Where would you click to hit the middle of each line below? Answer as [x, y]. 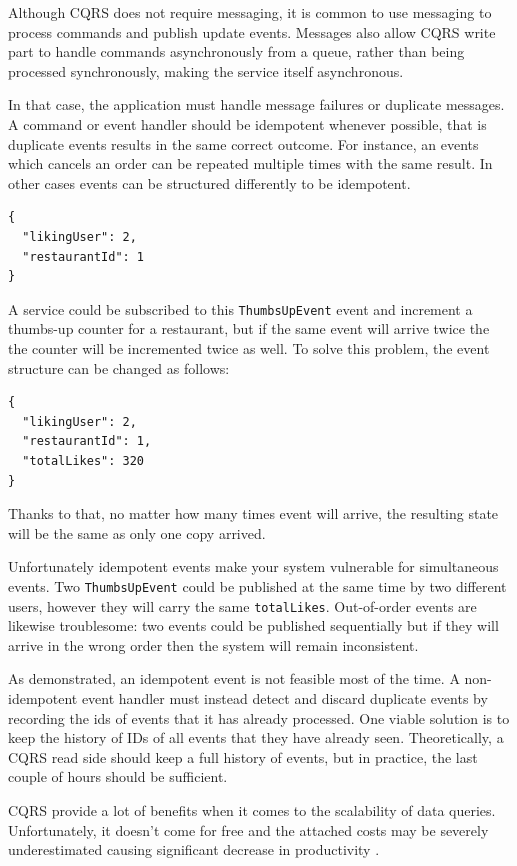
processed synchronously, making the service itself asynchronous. [206, 70]
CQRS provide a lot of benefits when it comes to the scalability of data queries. [252, 809]
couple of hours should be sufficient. [118, 776]
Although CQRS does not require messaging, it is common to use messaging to [250, 12]
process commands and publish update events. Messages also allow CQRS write [252, 31]
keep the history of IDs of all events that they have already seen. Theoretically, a [256, 737]
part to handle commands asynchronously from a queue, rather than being [236, 51]
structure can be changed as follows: [119, 367]
